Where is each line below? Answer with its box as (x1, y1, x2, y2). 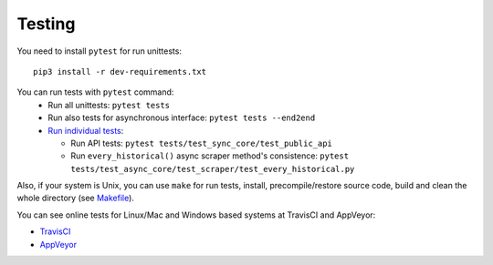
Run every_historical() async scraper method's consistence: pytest (70, 150, 350, 161)
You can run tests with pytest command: (16, 87, 174, 97)
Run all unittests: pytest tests (47, 99, 171, 110)
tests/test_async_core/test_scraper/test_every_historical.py (70, 164, 355, 174)
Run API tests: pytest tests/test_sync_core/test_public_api (70, 138, 333, 148)
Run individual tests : (47, 125, 124, 136)
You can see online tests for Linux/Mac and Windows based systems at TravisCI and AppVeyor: (16, 209, 376, 220)
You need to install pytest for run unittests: (16, 46, 183, 56)
